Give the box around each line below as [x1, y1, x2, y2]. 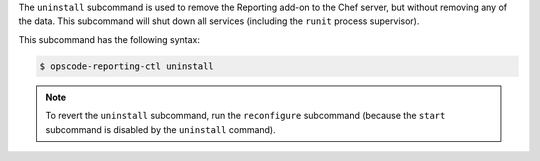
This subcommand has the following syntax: [18, 33, 200, 45]
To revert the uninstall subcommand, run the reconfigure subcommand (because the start [45, 110, 446, 122]
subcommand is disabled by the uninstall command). [45, 123, 276, 135]
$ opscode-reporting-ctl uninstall [39, 60, 214, 72]
